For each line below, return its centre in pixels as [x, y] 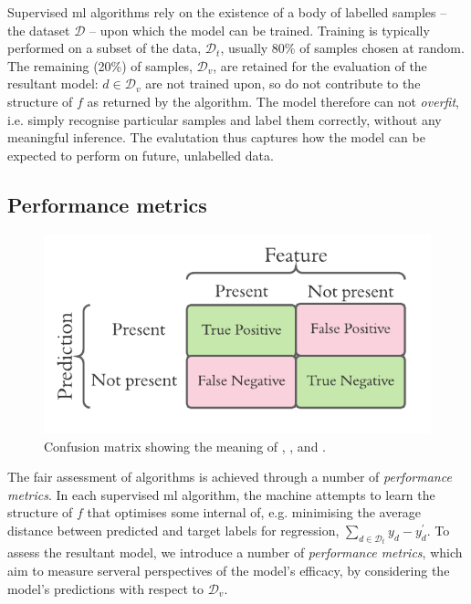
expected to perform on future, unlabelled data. [141, 155]
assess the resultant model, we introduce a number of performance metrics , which [235, 552]
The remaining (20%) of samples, [100, 65]
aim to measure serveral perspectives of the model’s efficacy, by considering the [229, 571]
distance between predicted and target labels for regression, [173, 530]
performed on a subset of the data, [105, 48]
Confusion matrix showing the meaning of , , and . [185, 446]
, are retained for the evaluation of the [320, 65]
